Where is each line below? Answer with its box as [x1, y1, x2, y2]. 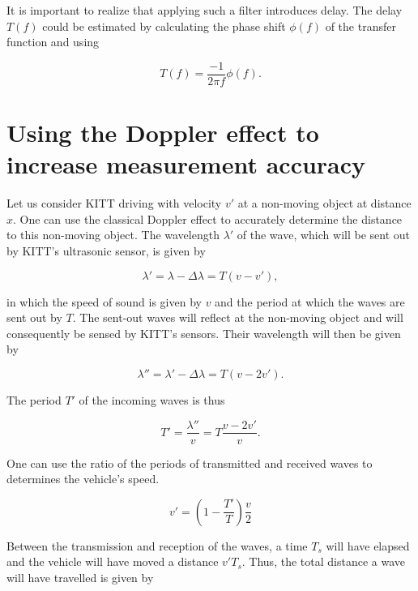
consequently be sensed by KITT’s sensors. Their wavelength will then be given [6, 324, 401, 341]
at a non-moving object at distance [237, 195, 412, 212]
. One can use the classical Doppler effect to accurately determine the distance [13, 210, 403, 227]
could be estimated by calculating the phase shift [42, 17, 286, 34]
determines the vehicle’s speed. [6, 470, 160, 487]
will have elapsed [326, 537, 410, 554]
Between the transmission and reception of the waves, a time [6, 537, 308, 554]
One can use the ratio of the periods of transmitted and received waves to [6, 454, 373, 471]
